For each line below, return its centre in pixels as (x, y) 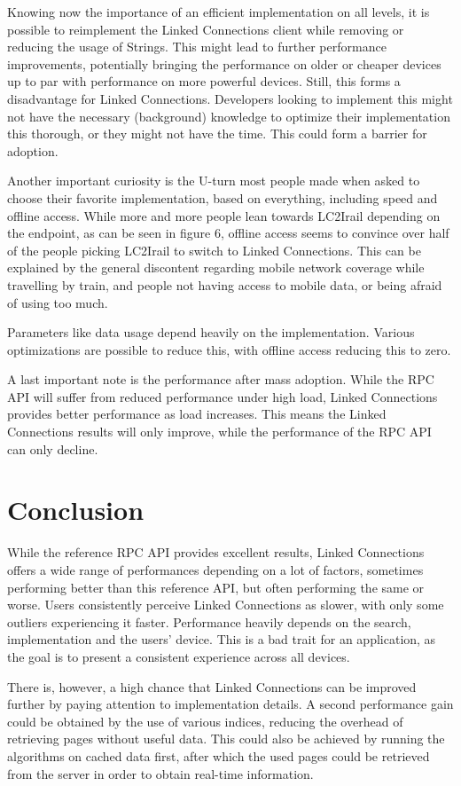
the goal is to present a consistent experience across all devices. (179, 656)
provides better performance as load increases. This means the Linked (197, 414)
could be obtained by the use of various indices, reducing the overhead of (205, 721)
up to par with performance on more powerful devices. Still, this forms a (204, 81)
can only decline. (53, 448)
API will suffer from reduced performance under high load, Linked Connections (223, 396)
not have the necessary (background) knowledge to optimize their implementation (229, 116)
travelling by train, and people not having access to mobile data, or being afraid (225, 284)
